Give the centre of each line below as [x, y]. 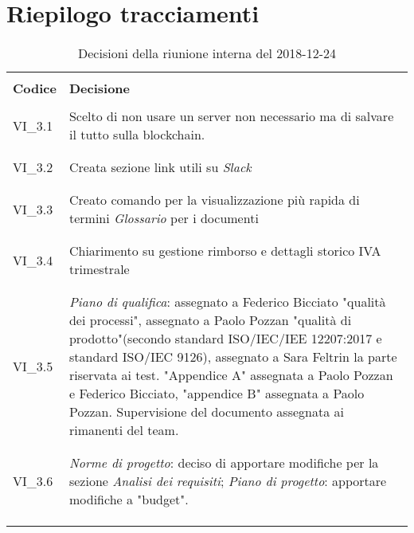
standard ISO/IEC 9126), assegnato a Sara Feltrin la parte [233, 357]
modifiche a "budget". [129, 500]
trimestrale [99, 269]
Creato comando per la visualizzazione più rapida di [214, 200]
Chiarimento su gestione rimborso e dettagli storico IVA [225, 251]
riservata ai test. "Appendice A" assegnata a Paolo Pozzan [231, 375]
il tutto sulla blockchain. [137, 135]
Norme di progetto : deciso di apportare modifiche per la [224, 463]
